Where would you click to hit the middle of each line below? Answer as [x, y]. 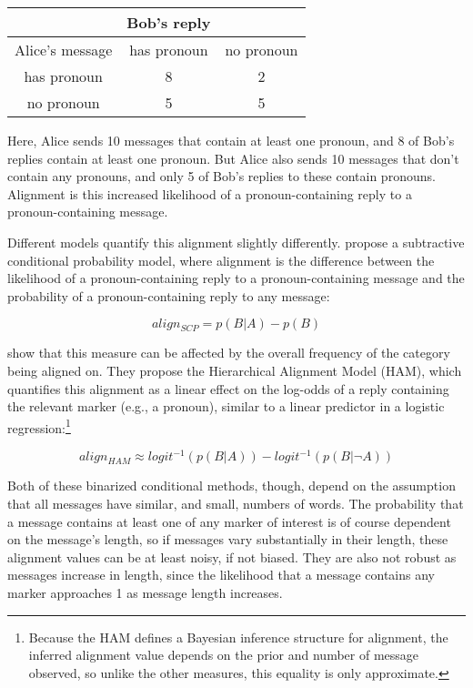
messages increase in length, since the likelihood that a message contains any [221, 575]
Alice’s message [64, 50]
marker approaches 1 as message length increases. [145, 593]
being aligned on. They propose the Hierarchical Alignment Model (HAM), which [235, 370]
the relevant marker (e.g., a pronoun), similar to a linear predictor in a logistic [226, 406]
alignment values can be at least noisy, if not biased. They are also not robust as [232, 556]
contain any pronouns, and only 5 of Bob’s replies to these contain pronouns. [221, 176]
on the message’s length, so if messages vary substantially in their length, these [228, 539]
